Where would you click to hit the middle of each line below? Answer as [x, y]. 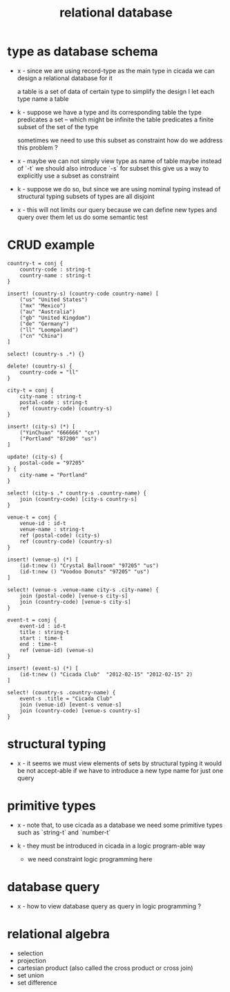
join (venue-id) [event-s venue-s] [71, 705]
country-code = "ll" [49, 372]
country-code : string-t [55, 269]
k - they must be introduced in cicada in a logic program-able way [111, 846]
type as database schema [83, 51]
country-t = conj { [35, 263]
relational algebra [59, 934]
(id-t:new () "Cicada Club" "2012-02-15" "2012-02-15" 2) [106, 674]
